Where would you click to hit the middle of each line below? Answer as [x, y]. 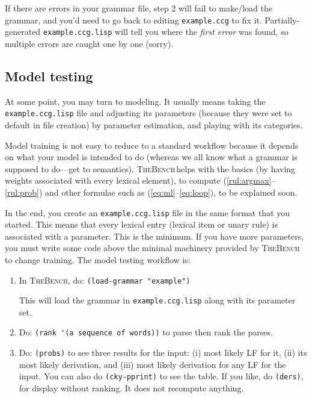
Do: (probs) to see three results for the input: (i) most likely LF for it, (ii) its [163, 353]
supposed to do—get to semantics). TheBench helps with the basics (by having [150, 168]
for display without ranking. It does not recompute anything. [131, 388]
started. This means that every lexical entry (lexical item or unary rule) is [141, 224]
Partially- [282, 20]
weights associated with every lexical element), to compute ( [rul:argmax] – [140, 180]
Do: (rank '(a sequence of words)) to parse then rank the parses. [146, 332]
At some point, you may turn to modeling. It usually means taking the [135, 101]
